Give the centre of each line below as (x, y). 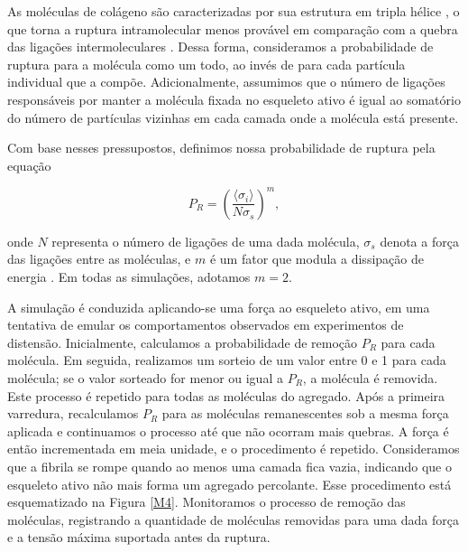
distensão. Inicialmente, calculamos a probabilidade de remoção (183, 342)
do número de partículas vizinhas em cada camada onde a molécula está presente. (233, 117)
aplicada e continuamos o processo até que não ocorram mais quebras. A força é (228, 430)
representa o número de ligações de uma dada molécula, (206, 241)
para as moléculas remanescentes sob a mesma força (305, 413)
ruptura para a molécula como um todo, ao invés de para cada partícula (206, 64)
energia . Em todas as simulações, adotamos (129, 277)
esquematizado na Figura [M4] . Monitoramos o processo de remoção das (206, 502)
